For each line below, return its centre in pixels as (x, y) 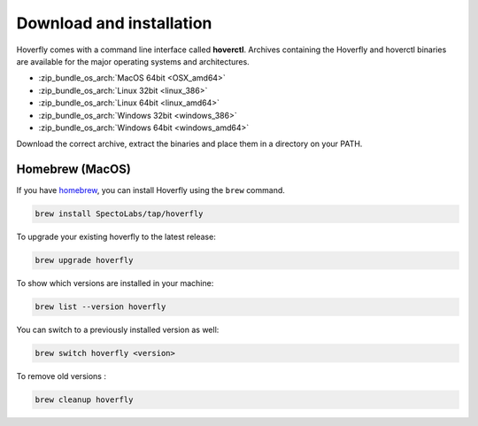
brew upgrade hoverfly (84, 260)
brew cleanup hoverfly (84, 400)
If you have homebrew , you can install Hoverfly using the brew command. (150, 190)
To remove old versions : (61, 376)
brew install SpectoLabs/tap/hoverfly (119, 214)
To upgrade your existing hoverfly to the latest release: (116, 237)
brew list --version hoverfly (100, 307)
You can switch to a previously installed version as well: (118, 330)
